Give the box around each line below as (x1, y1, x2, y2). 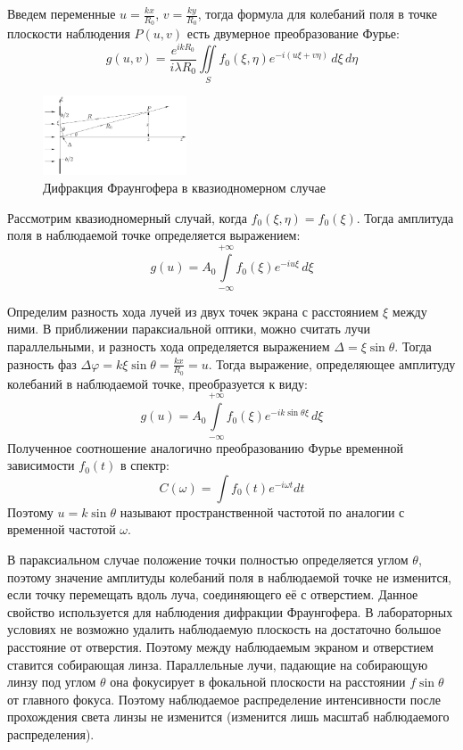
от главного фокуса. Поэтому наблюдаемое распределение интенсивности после (7, 689, 442, 708)
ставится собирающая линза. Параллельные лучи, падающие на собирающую (7, 655, 428, 673)
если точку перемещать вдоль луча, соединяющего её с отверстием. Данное (7, 585, 418, 604)
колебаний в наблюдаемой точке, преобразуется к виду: (7, 374, 308, 392)
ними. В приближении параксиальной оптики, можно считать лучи (7, 319, 370, 338)
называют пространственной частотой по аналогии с (120, 502, 405, 521)
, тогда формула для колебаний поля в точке (197, 4, 437, 22)
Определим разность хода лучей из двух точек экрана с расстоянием (7, 301, 379, 320)
